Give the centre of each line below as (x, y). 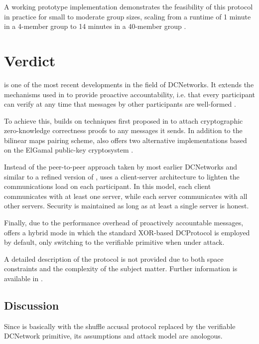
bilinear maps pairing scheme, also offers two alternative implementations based (126, 140)
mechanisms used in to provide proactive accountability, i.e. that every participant (130, 94)
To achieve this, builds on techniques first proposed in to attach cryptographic (124, 120)
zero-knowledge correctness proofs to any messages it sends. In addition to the (123, 130)
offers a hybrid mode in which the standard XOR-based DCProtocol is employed (127, 232)
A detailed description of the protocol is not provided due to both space (114, 258)
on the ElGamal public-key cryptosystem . (69, 150)
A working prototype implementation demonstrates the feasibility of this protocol (129, 6)
